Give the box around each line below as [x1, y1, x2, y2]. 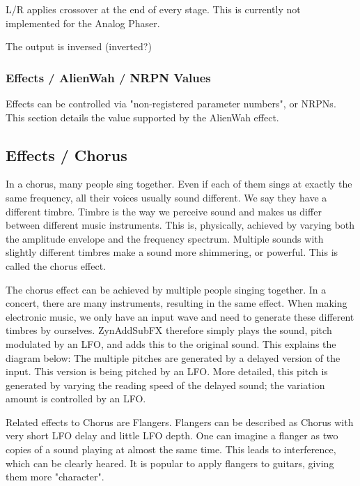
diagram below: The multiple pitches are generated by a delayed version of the [6, 350, 341, 365]
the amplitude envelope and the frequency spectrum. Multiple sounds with [6, 231, 324, 245]
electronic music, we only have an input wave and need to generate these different [6, 309, 354, 324]
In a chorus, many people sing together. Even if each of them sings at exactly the [6, 176, 352, 191]
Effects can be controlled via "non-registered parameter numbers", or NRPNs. [6, 96, 336, 110]
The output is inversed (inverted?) [6, 39, 152, 54]
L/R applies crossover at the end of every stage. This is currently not [6, 2, 301, 16]
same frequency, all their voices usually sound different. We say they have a [6, 190, 327, 204]
